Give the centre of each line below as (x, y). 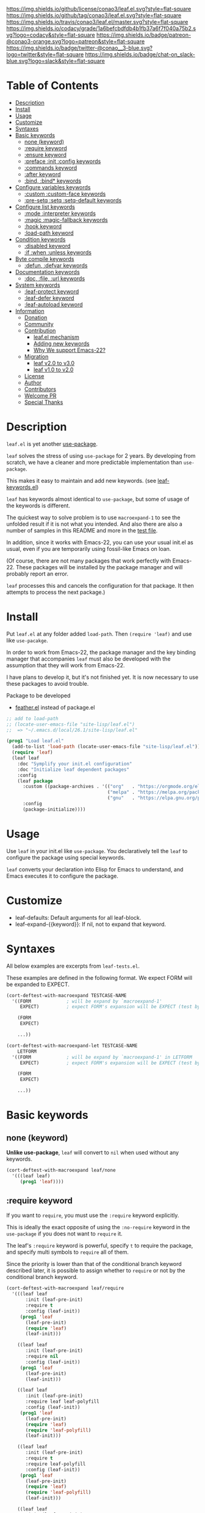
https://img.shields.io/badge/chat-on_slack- (140, 54)
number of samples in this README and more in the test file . (82, 530)
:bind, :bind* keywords (52, 181)
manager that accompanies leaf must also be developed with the (88, 659)
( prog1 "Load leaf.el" (35, 741)
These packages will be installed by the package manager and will (99, 567)
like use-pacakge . (27, 640)
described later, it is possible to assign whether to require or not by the (96, 1270)
